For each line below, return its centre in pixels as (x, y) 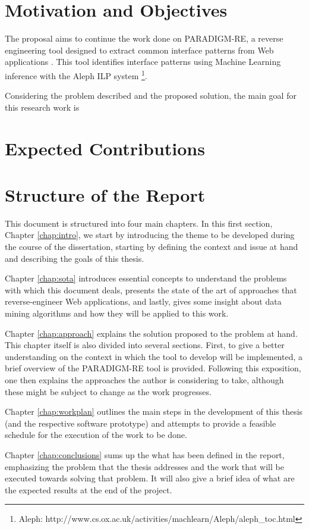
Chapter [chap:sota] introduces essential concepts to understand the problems (146, 278)
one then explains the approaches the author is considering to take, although (144, 379)
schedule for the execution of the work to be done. (96, 435)
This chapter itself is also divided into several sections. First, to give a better (145, 345)
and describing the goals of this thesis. (75, 258)
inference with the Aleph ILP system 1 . (76, 74)
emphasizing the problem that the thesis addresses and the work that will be (144, 466)
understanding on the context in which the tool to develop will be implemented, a (154, 356)
